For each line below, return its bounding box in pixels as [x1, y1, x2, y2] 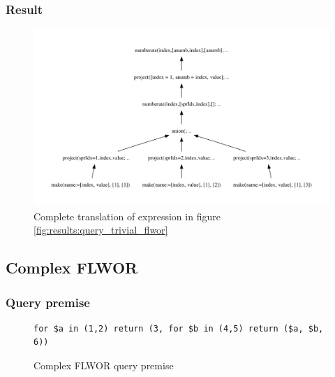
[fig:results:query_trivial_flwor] [33, 222, 168, 237]
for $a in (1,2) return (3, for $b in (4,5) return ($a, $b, [33, 323, 324, 334]
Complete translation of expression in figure [33, 208, 221, 223]
